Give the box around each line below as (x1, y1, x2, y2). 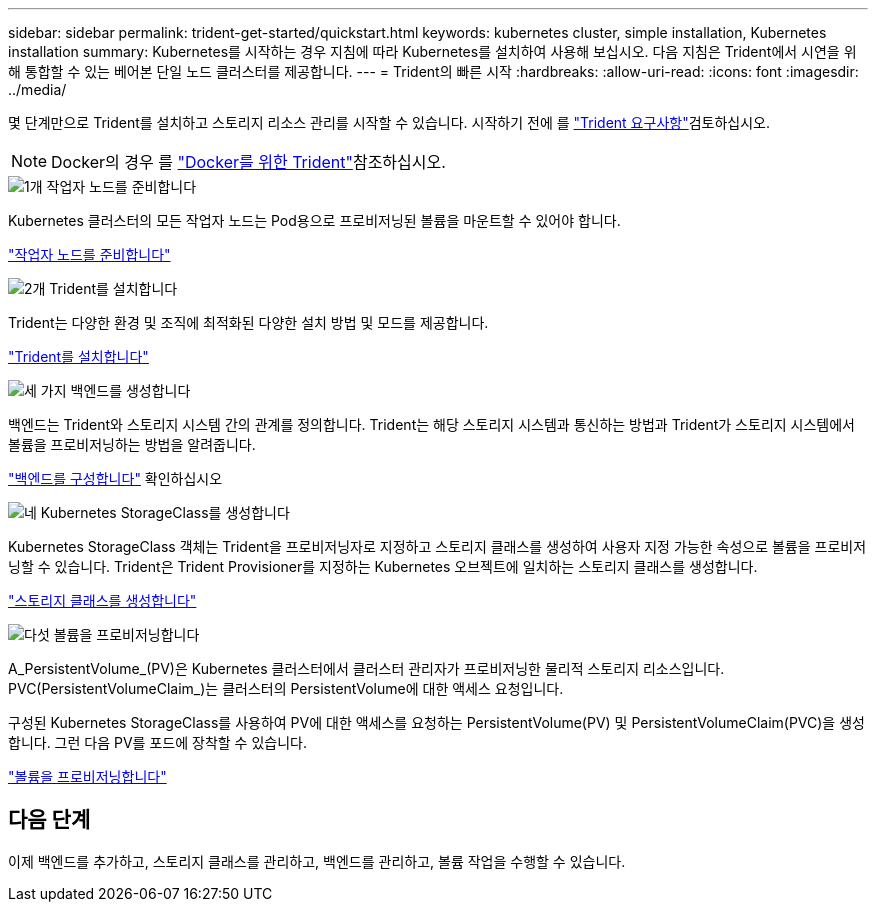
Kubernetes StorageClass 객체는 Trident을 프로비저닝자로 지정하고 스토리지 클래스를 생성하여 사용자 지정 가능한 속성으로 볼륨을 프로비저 (8, 538, 867, 555)
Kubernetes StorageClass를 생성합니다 (40, 504, 290, 521)
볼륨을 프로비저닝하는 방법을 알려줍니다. (8, 436, 256, 453)
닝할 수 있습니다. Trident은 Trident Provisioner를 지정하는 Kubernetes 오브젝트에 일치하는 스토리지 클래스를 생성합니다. (8, 558, 758, 575)
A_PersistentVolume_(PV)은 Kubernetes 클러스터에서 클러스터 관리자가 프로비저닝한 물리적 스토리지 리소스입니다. (8, 660, 725, 677)
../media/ (8, 81, 67, 98)
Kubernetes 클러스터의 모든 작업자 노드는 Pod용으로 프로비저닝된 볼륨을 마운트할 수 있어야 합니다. (8, 212, 621, 229)
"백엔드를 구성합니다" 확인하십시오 (8, 470, 223, 487)
